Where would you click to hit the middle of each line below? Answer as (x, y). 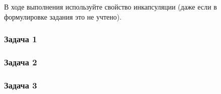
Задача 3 (21, 85)
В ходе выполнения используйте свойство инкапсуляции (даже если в (111, 7)
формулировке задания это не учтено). (63, 16)
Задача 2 (21, 62)
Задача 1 (21, 39)
